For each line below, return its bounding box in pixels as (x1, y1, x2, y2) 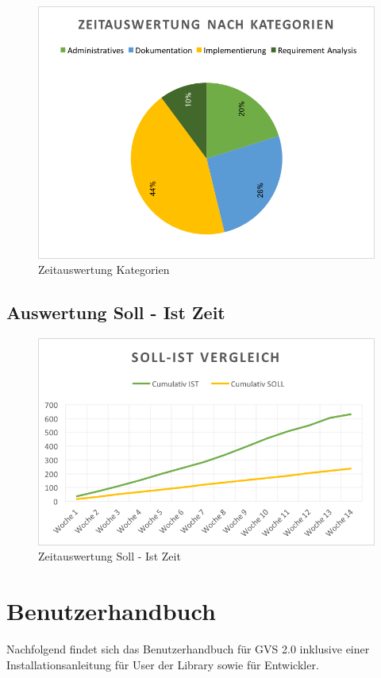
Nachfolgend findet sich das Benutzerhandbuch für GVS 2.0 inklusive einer (6, 641, 370, 657)
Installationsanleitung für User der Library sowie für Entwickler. (6, 656, 319, 672)
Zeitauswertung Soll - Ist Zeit (38, 548, 181, 564)
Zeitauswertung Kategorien (38, 261, 170, 278)
